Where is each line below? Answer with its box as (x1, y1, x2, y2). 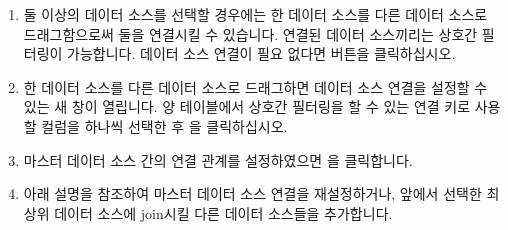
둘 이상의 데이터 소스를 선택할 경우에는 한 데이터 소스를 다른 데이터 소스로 (23, 4, 488, 24)
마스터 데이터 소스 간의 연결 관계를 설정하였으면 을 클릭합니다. (23, 149, 413, 170)
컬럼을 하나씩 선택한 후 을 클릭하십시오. (41, 115, 288, 136)
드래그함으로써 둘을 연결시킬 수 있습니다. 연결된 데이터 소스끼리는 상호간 (23, 23, 478, 44)
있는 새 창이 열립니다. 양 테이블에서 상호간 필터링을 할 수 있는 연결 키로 (23, 96, 471, 117)
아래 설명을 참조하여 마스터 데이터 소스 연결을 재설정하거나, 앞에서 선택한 (23, 183, 482, 204)
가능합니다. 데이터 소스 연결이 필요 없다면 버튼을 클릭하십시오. (67, 43, 456, 64)
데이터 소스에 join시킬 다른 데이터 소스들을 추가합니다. (54, 202, 393, 223)
